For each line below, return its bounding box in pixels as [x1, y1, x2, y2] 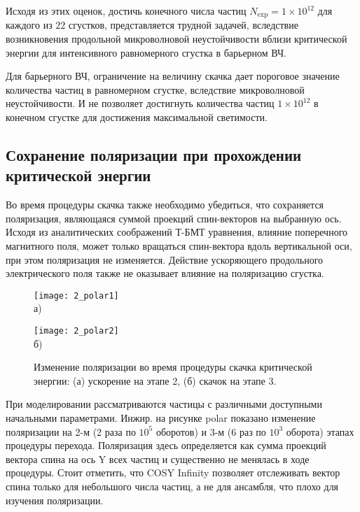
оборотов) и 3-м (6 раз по [155, 424, 266, 439]
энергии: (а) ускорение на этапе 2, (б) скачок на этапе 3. [34, 373, 277, 387]
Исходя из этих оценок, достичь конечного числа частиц [6, 3, 247, 17]
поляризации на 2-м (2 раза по [6, 424, 136, 439]
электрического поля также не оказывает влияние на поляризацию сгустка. [6, 266, 324, 280]
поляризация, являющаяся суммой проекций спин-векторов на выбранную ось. [6, 211, 342, 225]
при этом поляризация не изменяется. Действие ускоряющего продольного [6, 252, 324, 266]
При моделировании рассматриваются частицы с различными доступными [6, 397, 322, 411]
